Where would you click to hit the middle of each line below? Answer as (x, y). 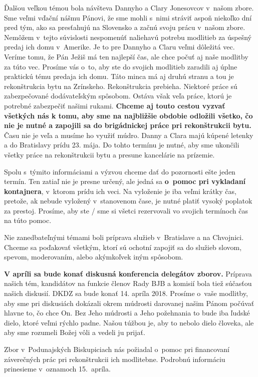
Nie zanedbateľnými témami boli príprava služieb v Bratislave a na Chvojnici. (124, 237)
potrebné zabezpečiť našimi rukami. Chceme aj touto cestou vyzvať (115, 105)
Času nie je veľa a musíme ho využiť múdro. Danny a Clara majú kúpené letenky (129, 135)
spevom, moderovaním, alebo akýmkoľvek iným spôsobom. (94, 257)
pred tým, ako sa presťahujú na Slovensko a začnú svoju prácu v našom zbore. (125, 27)
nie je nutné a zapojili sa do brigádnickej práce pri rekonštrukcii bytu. (128, 125)
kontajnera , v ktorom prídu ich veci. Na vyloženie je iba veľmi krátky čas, (120, 191)
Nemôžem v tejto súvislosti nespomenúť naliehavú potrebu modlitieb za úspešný (128, 37)
